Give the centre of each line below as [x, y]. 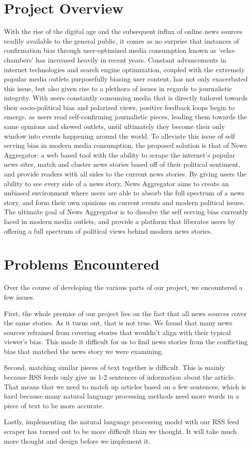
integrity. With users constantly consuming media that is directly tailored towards [126, 98]
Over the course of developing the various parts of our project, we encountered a [123, 287]
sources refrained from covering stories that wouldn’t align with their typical [118, 332]
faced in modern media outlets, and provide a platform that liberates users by [120, 221]
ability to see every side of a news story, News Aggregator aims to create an [117, 183]
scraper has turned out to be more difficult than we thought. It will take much [120, 431]
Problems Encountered [82, 264]
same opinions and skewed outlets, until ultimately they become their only [115, 126]
